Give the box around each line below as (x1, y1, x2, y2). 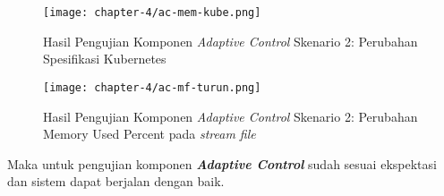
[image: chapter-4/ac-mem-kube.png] (43, 6, 261, 19)
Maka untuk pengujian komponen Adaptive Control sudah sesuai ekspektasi (7, 154, 437, 173)
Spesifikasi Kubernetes (43, 49, 166, 68)
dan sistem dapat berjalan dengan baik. (7, 172, 225, 191)
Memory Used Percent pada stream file (43, 124, 256, 143)
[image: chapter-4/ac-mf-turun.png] (43, 81, 261, 94)
